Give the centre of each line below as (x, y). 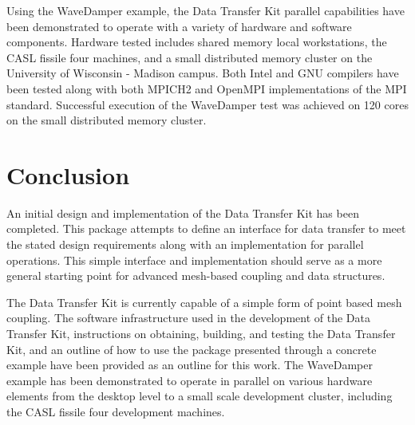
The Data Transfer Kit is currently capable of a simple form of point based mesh (204, 302)
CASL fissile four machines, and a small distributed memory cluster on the (190, 57)
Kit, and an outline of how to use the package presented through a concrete (192, 349)
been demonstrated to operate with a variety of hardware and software (179, 26)
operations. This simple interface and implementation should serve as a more (194, 260)
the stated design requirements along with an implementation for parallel (185, 244)
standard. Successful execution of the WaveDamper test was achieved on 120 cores (207, 104)
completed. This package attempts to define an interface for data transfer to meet (206, 228)
